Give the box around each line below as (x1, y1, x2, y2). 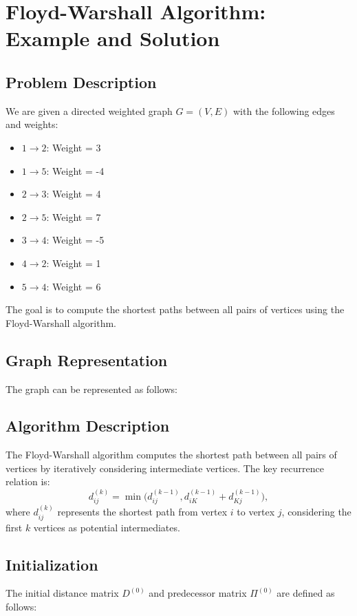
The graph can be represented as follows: (6, 381, 177, 396)
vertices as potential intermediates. (33, 520, 180, 534)
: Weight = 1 (46, 255, 101, 270)
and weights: (6, 117, 58, 131)
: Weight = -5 (46, 233, 105, 247)
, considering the (281, 505, 351, 519)
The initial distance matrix (6, 586, 119, 600)
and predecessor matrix (149, 586, 247, 600)
